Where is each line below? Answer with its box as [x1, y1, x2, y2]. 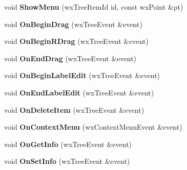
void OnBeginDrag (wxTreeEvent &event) [4, 18, 142, 29]
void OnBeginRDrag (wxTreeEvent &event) [4, 36, 149, 46]
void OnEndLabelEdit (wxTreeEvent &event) [4, 87, 154, 98]
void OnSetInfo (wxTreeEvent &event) [4, 156, 130, 166]
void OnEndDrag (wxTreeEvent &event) [4, 53, 137, 63]
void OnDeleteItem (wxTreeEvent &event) [4, 104, 144, 115]
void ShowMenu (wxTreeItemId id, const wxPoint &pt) [4, 2, 183, 12]
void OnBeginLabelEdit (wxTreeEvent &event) [4, 70, 160, 81]
